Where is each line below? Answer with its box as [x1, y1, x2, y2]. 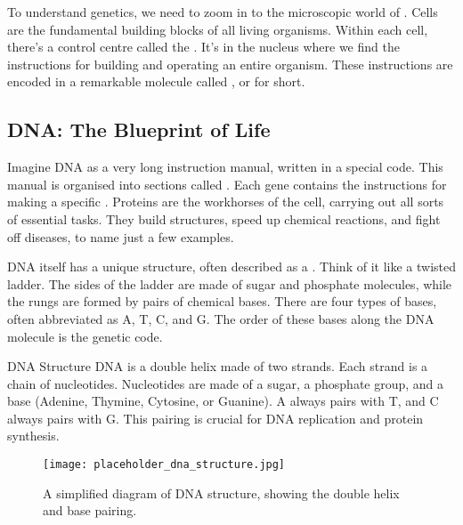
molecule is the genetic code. [7, 327, 163, 345]
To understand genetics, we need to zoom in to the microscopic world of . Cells [7, 3, 438, 20]
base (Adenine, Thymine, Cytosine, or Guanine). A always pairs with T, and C [7, 392, 439, 410]
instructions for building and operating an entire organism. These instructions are [7, 54, 453, 73]
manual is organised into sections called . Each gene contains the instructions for [7, 174, 447, 193]
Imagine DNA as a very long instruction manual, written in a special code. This [7, 157, 443, 176]
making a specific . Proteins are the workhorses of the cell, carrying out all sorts [7, 192, 444, 211]
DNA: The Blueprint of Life [7, 116, 271, 143]
